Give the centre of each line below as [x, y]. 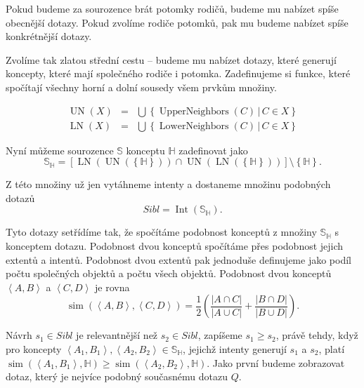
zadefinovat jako [213, 150]
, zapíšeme [220, 335]
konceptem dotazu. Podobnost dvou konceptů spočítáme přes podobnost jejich [175, 246]
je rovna [112, 287]
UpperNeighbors [194, 111]
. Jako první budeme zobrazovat [276, 362]
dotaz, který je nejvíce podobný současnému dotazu [117, 376]
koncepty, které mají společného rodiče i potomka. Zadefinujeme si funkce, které [178, 73]
